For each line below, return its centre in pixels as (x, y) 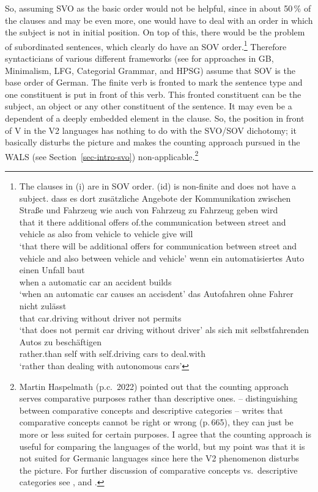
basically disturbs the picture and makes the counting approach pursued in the (153, 142)
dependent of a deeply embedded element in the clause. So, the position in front (155, 118)
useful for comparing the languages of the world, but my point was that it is (162, 446)
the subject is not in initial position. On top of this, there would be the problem (155, 32)
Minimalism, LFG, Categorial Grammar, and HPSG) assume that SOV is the (150, 70)
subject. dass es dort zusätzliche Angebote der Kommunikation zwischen (155, 198)
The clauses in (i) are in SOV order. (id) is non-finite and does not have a (158, 186)
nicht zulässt (43, 305)
